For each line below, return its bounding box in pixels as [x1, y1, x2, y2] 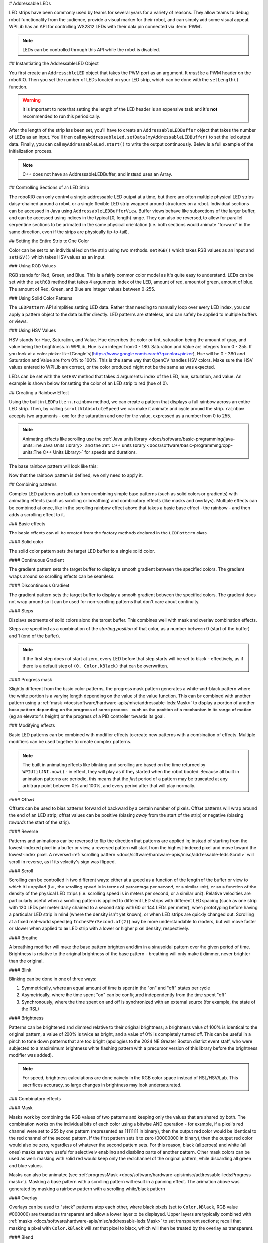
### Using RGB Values [9, 263, 56, 269]
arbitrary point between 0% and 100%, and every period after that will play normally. [22, 783, 196, 789]
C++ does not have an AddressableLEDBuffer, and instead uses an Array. [22, 171, 173, 177]
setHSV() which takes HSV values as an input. [9, 254, 106, 260]
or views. [9, 318, 28, 324]
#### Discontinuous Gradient [9, 582, 70, 589]
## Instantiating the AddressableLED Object [9, 60, 99, 67]
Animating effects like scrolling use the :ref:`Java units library [22, 436, 148, 442]
